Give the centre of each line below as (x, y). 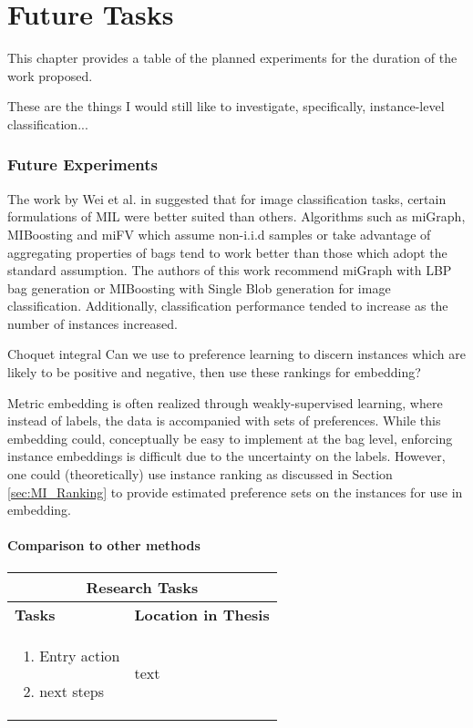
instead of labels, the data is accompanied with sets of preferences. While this (224, 420)
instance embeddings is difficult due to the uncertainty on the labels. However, (226, 456)
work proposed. (50, 75)
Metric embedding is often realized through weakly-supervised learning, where (225, 402)
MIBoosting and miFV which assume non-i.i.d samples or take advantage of (219, 234)
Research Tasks (142, 587)
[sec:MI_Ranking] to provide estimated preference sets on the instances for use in (235, 492)
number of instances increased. (93, 323)
